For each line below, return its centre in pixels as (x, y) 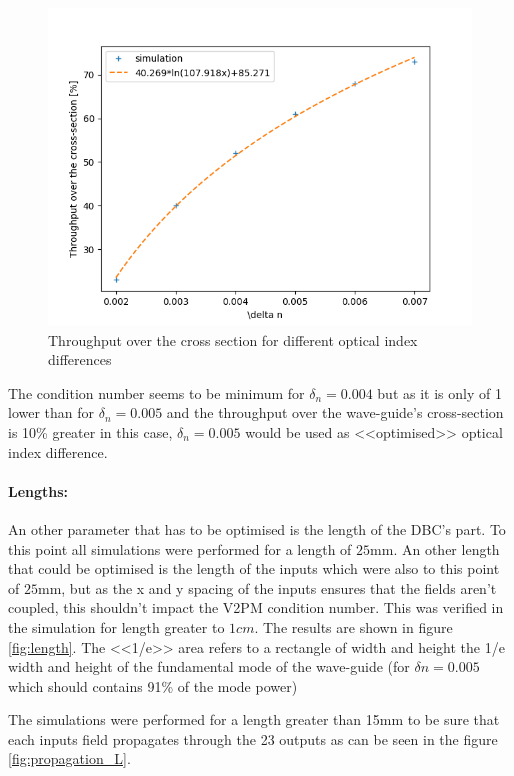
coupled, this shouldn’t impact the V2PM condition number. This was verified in (256, 607)
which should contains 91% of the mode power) (153, 685)
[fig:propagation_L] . (69, 758)
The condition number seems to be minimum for (156, 392)
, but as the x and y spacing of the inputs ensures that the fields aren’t (279, 587)
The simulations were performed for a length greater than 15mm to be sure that (254, 719)
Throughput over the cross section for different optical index (233, 339)
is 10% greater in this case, (90, 431)
